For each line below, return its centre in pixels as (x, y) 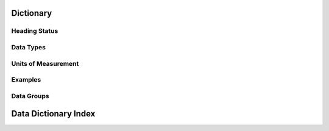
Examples (26, 80)
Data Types (28, 47)
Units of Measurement (45, 63)
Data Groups (30, 96)
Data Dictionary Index (53, 114)
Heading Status (35, 31)
